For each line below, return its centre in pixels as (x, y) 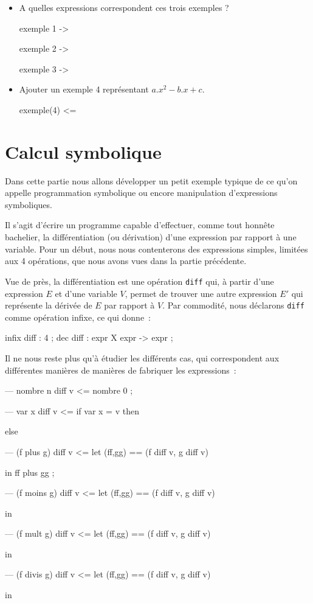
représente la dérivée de (49, 305)
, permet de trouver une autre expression (201, 293)
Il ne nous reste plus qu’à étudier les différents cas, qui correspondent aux (142, 357)
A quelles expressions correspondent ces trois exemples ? (124, 7)
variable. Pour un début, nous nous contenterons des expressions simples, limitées (156, 249)
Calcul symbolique (83, 151)
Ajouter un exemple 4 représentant (84, 89)
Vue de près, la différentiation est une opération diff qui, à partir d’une (139, 281)
